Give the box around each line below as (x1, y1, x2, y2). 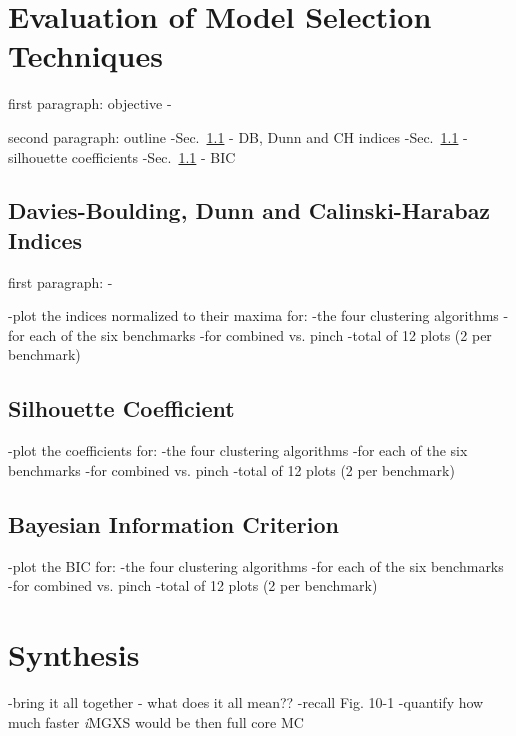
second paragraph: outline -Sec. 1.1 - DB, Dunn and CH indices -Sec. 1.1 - (8, 126, 468, 147)
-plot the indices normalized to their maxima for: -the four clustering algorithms (8, 305, 499, 326)
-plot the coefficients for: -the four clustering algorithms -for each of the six (8, 440, 468, 461)
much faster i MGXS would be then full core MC (8, 711, 304, 732)
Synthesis (8, 634, 140, 675)
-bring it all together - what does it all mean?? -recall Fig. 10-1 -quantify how (8, 691, 484, 712)
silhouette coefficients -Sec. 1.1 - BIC (8, 146, 236, 167)
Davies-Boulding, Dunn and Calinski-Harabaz (8, 195, 491, 226)
